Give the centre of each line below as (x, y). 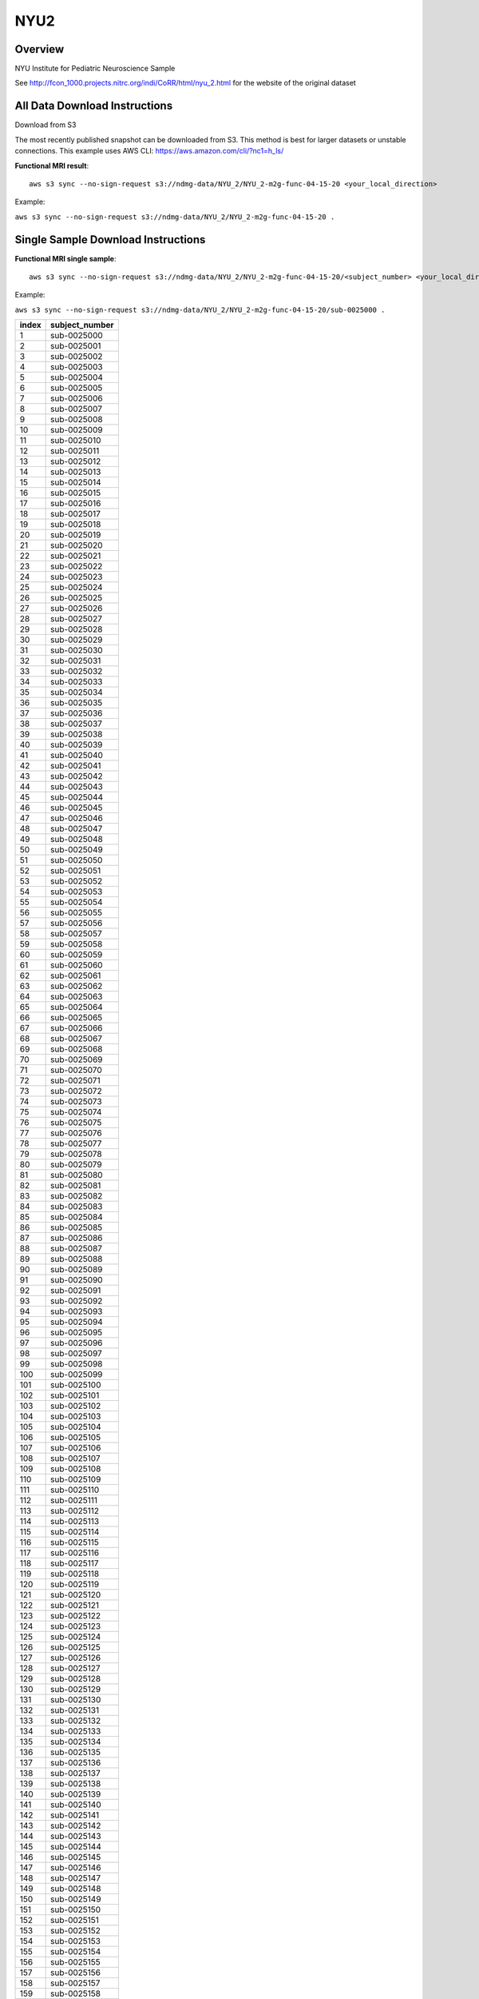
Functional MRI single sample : (65, 258)
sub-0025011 (75, 451)
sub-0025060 (77, 965)
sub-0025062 (77, 986)
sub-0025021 (76, 556)
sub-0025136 (76, 1763)
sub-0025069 (77, 1059)
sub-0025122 (76, 1616)
